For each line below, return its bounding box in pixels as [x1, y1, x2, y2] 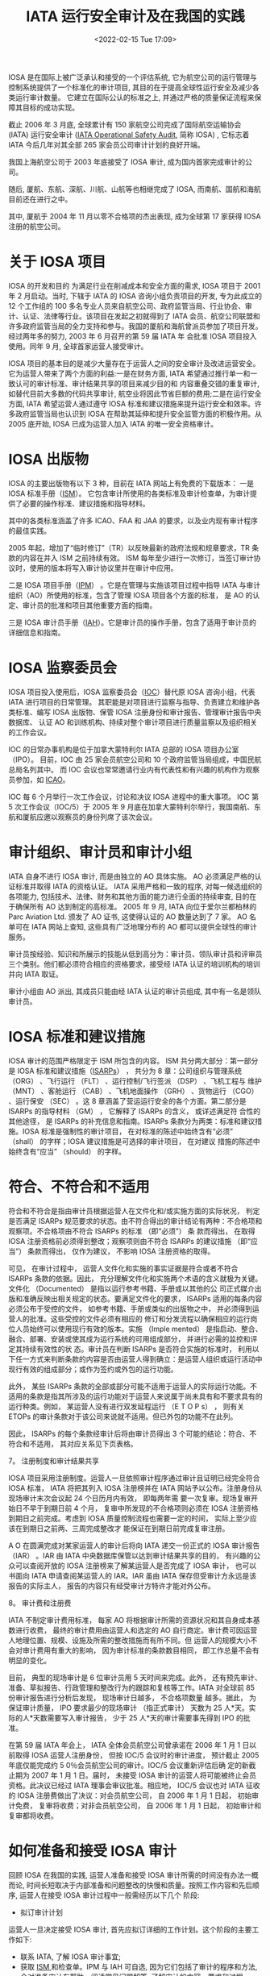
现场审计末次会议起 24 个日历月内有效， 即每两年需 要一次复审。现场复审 [8, 1493, 251, 1503]
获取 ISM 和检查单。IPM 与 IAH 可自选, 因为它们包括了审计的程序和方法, [19, 1961, 258, 1971]
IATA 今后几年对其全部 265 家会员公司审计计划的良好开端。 [8, 139, 206, 149]
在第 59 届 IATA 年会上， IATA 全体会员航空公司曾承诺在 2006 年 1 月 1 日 [8, 1740, 250, 1749]
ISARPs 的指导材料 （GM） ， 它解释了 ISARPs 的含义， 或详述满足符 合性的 [8, 1106, 261, 1116]
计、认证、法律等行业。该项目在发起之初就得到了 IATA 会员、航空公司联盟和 [8, 311, 260, 321]
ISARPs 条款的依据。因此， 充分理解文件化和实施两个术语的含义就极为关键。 [8, 1273, 263, 1283]
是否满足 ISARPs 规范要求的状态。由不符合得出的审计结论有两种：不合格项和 [8, 1216, 263, 1225]
